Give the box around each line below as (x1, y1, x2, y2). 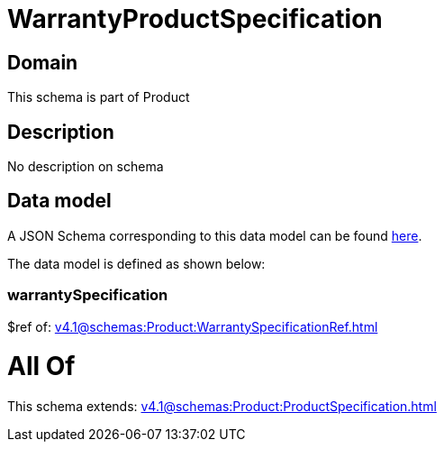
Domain (7, 50, 78, 74)
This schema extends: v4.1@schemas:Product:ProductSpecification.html (7, 399, 437, 415)
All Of (7, 351, 76, 382)
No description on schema (7, 159, 164, 175)
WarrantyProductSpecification (7, 4, 383, 34)
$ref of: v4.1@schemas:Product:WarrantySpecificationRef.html (7, 318, 378, 334)
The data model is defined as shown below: (7, 255, 266, 271)
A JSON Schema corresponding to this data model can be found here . (7, 227, 422, 243)
